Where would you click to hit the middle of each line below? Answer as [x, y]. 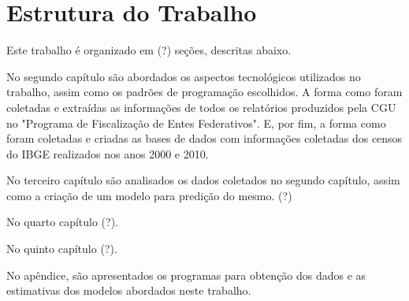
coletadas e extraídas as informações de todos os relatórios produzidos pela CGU [201, 107]
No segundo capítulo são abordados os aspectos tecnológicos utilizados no [184, 76]
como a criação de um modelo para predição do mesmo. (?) [149, 195]
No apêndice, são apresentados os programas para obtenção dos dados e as [186, 275]
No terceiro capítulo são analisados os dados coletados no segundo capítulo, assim [203, 180]
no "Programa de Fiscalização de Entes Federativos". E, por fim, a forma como [196, 123]
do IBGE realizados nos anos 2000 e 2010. [108, 153]
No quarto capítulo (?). [63, 222]
